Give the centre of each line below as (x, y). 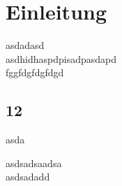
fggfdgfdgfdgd (35, 72)
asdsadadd (28, 177)
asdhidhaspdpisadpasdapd (61, 58)
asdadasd (25, 45)
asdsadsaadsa (34, 163)
